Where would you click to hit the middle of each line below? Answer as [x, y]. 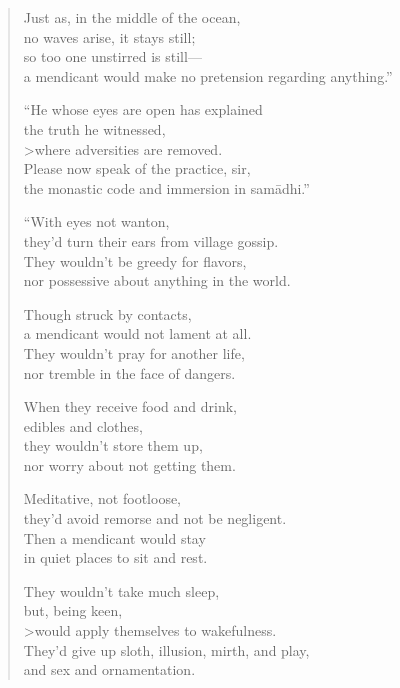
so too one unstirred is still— [112, 56]
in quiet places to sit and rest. [115, 557]
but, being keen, [73, 610]
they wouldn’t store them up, [113, 445]
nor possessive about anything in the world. [157, 280]
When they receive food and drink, [130, 406]
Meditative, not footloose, [102, 498]
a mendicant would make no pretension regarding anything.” [208, 75]
